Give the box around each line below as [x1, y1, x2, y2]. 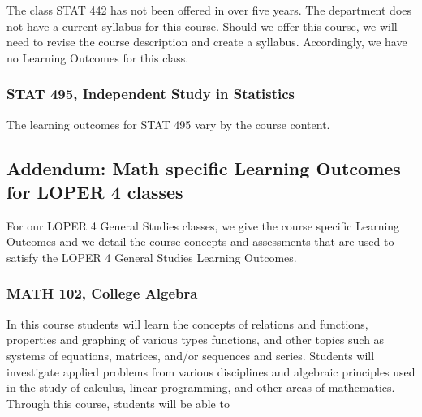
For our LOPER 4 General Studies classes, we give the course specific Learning [6, 217, 400, 234]
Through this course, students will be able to [6, 394, 230, 411]
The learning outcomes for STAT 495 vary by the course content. [6, 115, 330, 132]
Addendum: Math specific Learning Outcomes [6, 155, 401, 180]
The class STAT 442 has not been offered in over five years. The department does [6, 2, 412, 18]
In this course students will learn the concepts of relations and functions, [6, 315, 368, 332]
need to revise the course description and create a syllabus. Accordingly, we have [6, 33, 407, 50]
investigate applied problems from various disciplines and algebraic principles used [6, 363, 416, 380]
